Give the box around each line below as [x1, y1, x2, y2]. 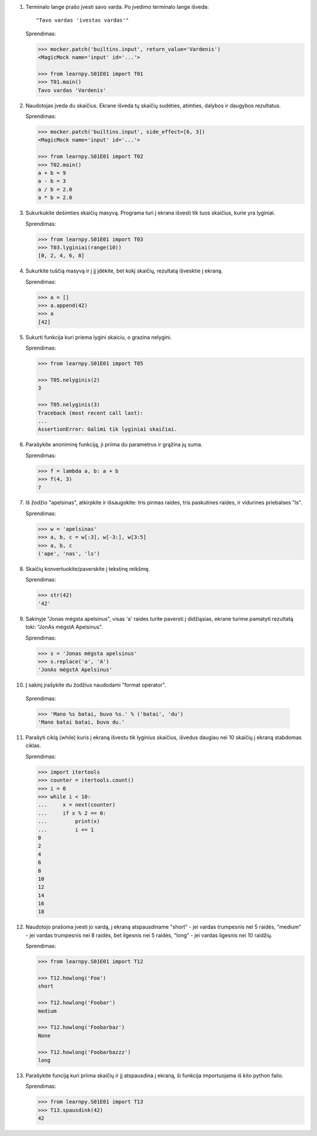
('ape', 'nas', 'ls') [38, 550, 100, 557]
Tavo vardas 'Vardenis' [38, 87, 107, 93]
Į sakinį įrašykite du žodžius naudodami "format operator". [25, 681, 167, 688]
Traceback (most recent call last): [38, 409, 144, 416]
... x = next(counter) [38, 802, 116, 808]
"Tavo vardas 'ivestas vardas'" [36, 17, 129, 23]
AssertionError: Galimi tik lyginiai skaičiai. [38, 426, 177, 433]
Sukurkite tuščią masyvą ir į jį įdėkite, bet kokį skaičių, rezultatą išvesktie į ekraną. [25, 267, 223, 274]
